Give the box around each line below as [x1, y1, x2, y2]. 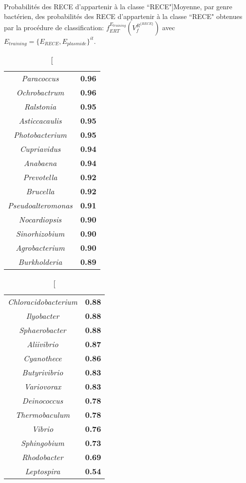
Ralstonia [24, 101, 57, 112]
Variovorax [24, 381, 61, 392]
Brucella [26, 186, 55, 197]
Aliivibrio [27, 338, 58, 350]
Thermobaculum [15, 409, 70, 421]
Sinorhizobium [16, 228, 65, 240]
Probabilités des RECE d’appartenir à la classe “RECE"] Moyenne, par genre [4, 1, 232, 11]
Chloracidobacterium [8, 296, 77, 308]
